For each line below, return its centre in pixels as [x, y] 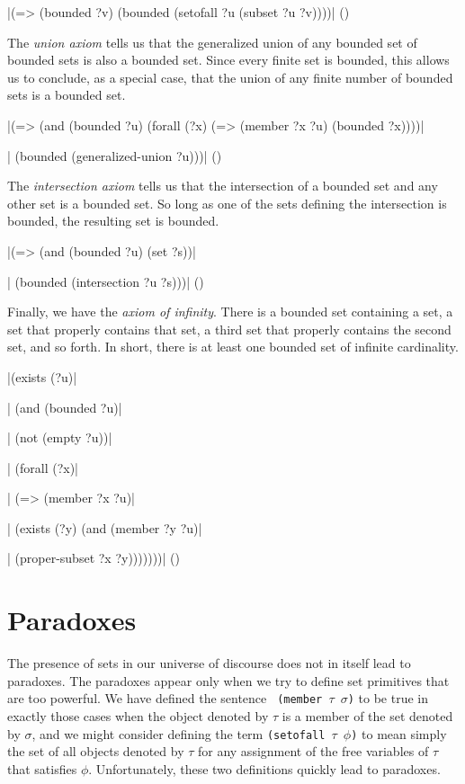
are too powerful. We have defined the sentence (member [165, 698]
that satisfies [42, 768]
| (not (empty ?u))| [60, 437]
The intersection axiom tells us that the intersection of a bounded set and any [223, 186]
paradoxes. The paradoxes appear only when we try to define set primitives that [228, 680]
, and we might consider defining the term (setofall [179, 733]
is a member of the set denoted [367, 716]
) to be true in [388, 698]
